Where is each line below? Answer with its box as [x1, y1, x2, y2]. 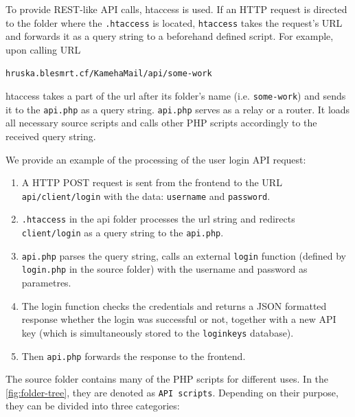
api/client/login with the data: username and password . [21, 188, 271, 203]
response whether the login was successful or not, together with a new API [21, 312, 336, 326]
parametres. [21, 275, 71, 290]
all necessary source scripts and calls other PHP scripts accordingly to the [5, 115, 317, 130]
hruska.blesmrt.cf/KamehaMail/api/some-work [5, 69, 212, 79]
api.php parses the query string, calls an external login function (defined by [21, 248, 346, 262]
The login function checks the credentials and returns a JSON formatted [21, 298, 327, 313]
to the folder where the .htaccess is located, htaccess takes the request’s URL [5, 15, 343, 30]
